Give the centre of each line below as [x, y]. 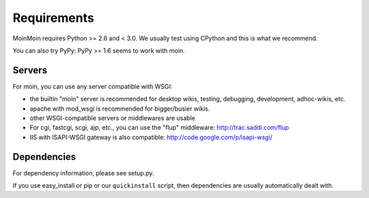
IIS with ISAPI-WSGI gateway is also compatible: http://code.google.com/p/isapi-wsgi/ [151, 137]
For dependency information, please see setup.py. [83, 173]
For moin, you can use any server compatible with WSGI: [93, 86]
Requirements [54, 18]
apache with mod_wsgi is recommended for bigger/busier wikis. [120, 109]
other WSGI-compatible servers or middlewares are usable [112, 118]
